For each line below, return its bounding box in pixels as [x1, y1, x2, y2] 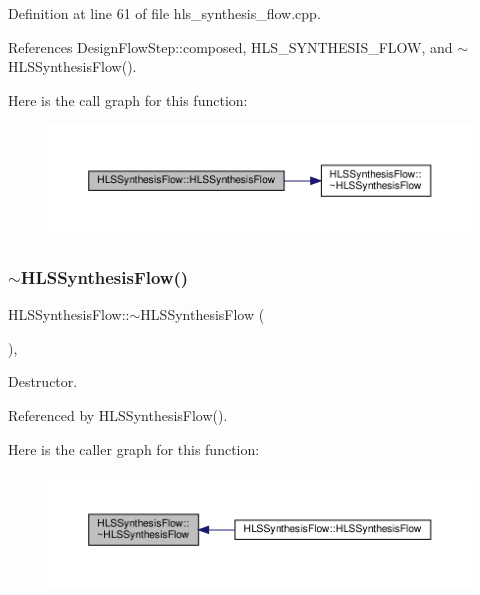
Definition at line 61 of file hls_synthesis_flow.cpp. [8, 3, 321, 23]
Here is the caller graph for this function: [8, 438, 260, 459]
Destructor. [8, 371, 78, 392]
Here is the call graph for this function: [8, 89, 248, 110]
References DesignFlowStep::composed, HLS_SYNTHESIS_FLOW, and [8, 36, 453, 57]
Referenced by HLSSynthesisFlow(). [8, 404, 228, 425]
